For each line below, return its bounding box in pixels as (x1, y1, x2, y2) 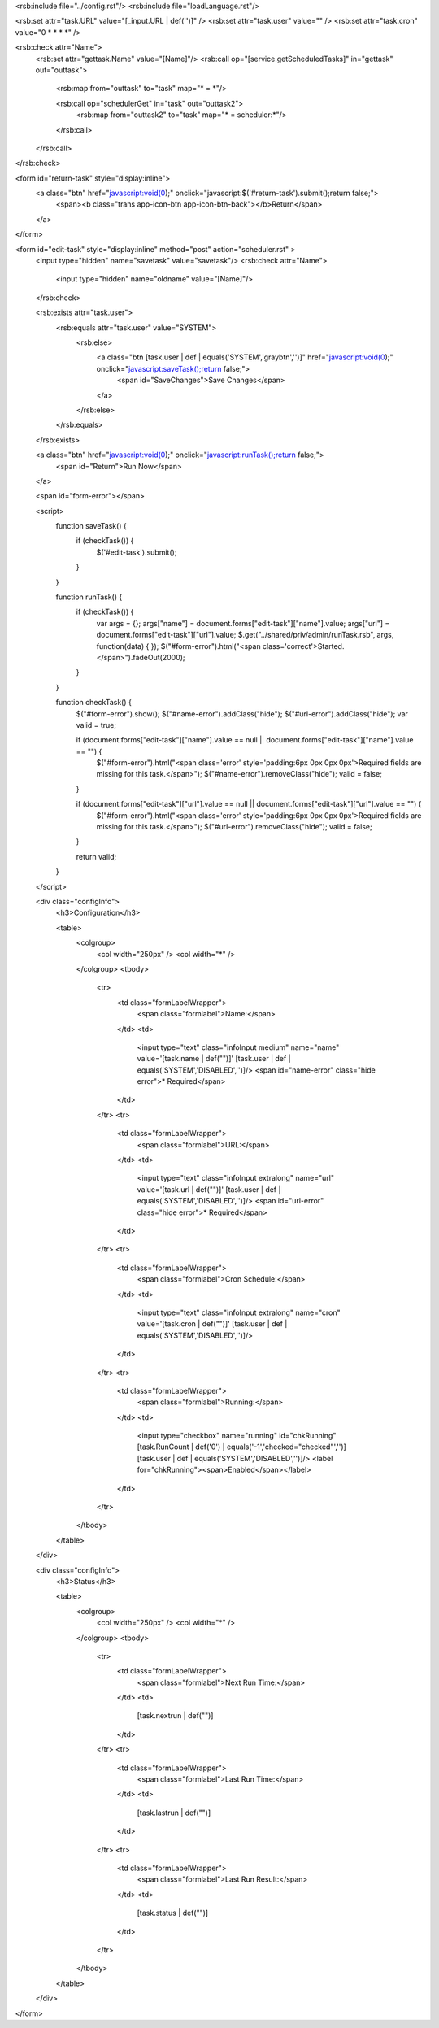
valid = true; (76, 720, 117, 729)
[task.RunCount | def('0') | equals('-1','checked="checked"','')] (137, 1442, 347, 1451)
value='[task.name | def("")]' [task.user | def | (137, 1054, 292, 1064)
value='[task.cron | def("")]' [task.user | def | (137, 1319, 288, 1329)
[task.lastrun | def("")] (137, 1808, 211, 1817)
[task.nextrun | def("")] (137, 1711, 214, 1721)
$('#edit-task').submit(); (96, 547, 177, 557)
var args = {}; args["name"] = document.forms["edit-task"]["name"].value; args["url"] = (96, 618, 390, 628)
